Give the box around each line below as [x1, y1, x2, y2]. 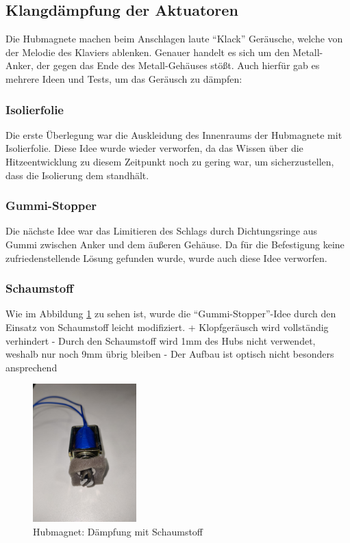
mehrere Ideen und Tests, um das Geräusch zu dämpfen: [5, 71, 242, 85]
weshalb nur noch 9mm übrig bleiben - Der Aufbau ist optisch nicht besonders [5, 347, 334, 361]
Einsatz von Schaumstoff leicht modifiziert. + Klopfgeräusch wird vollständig [5, 319, 329, 334]
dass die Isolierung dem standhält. [5, 168, 149, 182]
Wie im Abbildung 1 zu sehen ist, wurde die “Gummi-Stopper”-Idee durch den [5, 306, 336, 321]
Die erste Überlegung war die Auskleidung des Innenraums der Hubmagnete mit [5, 127, 342, 142]
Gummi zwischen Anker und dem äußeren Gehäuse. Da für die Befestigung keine [5, 237, 345, 251]
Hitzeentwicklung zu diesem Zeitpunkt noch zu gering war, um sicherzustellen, [5, 154, 334, 168]
